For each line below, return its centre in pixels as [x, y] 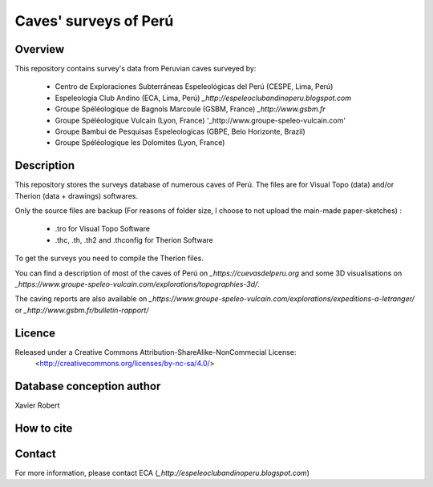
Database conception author [88, 386]
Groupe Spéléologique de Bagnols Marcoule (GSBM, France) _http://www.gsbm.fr [190, 109]
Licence [35, 333]
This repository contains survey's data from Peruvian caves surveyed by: [136, 69]
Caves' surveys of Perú [94, 21]
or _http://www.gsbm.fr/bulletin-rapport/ [82, 310]
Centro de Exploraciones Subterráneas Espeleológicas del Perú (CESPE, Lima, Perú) [194, 87]
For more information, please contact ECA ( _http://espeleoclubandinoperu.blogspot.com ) [162, 473]
